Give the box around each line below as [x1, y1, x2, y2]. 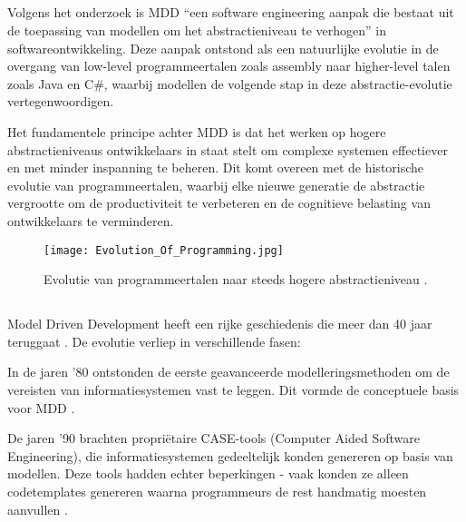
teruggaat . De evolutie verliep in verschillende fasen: [7, 331, 301, 350]
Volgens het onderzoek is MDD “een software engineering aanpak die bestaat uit [7, 3, 454, 22]
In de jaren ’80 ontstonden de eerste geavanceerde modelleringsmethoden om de [7, 362, 450, 381]
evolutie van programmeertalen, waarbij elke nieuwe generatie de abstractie [7, 175, 425, 194]
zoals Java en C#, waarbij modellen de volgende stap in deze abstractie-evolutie [7, 74, 452, 93]
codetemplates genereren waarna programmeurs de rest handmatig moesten [7, 481, 427, 500]
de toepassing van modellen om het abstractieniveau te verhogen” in [7, 20, 386, 39]
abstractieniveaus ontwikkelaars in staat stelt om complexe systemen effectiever [7, 140, 448, 159]
